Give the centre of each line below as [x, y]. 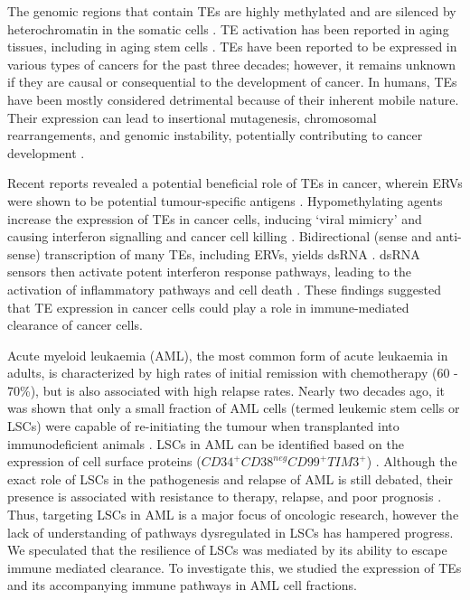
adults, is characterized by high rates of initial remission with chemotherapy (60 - [233, 373]
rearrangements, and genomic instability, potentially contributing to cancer [215, 135]
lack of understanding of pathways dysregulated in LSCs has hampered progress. [230, 532]
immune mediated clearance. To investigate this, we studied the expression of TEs [235, 567]
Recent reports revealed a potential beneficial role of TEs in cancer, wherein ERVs [235, 183]
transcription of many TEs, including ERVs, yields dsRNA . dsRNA [232, 253]
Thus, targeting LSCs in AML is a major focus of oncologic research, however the [233, 515]
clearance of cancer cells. [75, 325]
